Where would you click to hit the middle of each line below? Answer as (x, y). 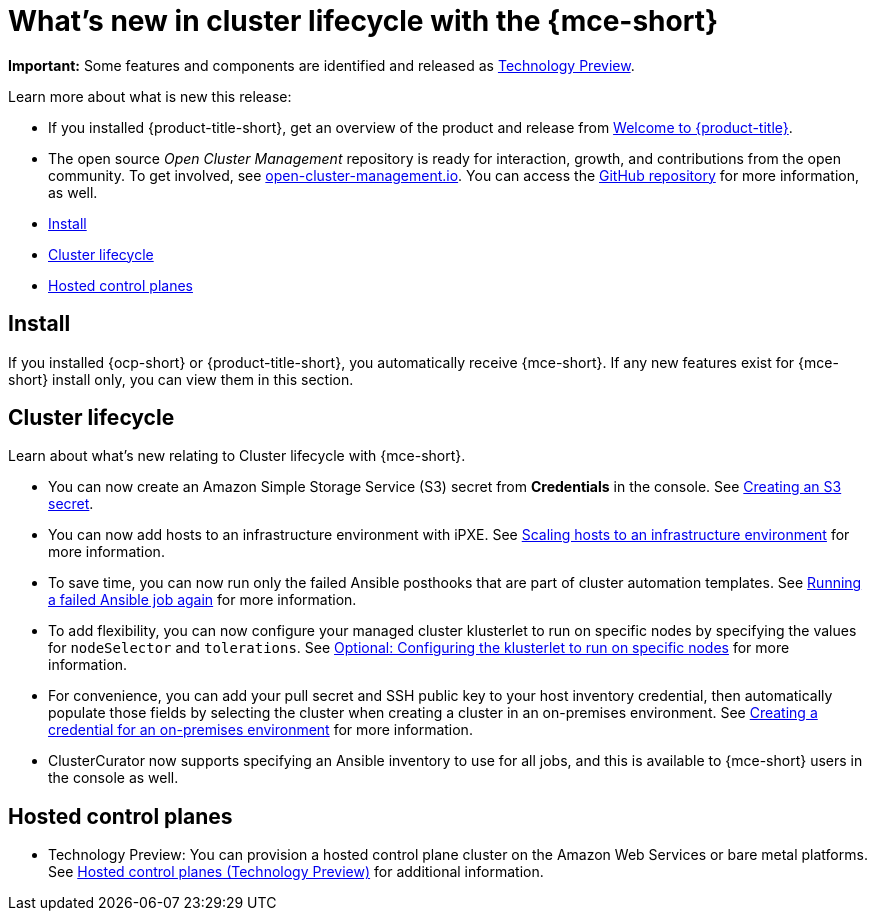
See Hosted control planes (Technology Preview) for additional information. (296, 872)
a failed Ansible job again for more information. (202, 600)
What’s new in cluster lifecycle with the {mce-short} (363, 21)
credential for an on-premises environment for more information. (260, 730)
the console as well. (113, 778)
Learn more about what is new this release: (150, 96)
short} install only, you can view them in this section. (181, 379)
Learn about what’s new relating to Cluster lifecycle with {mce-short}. (237, 456)
